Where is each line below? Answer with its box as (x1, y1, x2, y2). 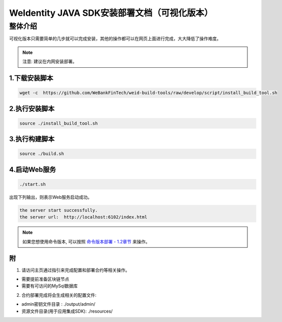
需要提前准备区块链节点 (21, 276, 69, 282)
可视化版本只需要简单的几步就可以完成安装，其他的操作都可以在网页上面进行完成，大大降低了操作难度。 (9, 36, 221, 42)
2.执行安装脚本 (9, 104, 55, 113)
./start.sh (19, 181, 46, 187)
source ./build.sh (19, 151, 64, 157)
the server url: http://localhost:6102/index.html (19, 214, 148, 220)
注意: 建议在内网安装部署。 (22, 58, 77, 64)
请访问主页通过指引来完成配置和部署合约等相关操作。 (21, 267, 130, 273)
